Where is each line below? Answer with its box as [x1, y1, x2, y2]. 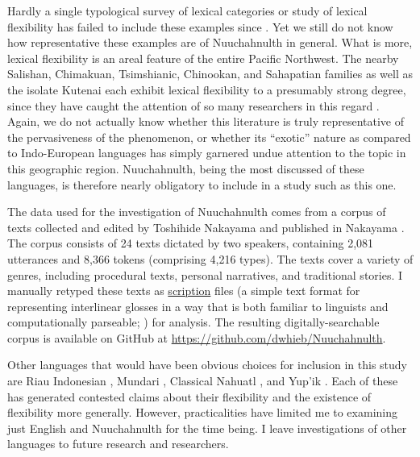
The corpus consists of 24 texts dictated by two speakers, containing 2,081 [7, 235, 374, 251]
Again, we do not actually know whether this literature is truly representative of [7, 113, 405, 130]
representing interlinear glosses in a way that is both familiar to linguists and [7, 297, 389, 314]
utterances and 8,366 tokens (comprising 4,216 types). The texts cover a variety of [7, 250, 414, 267]
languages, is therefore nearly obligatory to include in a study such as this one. [7, 176, 397, 193]
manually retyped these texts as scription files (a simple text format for [7, 282, 360, 299]
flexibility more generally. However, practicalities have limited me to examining [7, 404, 397, 421]
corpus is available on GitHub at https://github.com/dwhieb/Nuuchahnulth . [7, 329, 386, 346]
